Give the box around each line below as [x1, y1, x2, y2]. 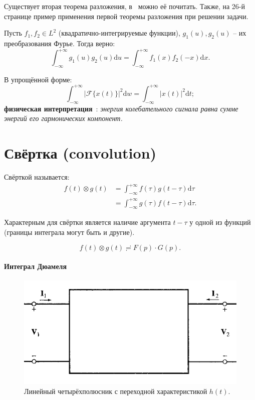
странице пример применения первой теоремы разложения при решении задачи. [4, 11, 248, 21]
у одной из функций [189, 217, 251, 227]
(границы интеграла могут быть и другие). [4, 226, 135, 237]
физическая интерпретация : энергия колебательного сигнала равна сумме [4, 103, 238, 113]
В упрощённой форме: [4, 74, 72, 84]
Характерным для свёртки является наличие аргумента [4, 217, 171, 227]
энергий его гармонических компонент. [4, 113, 123, 123]
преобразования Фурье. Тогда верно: [4, 38, 115, 48]
